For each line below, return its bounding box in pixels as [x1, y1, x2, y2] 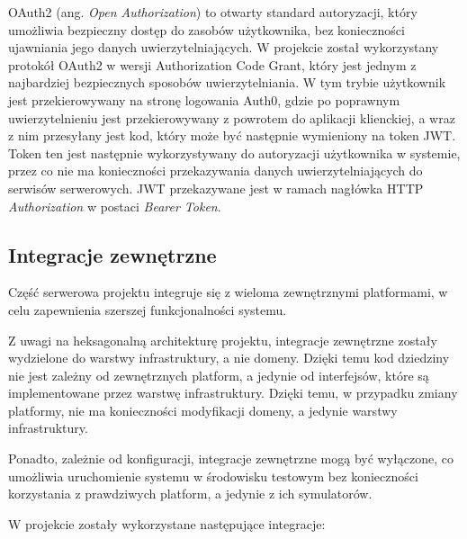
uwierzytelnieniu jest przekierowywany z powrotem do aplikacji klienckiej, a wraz [8, 108, 455, 127]
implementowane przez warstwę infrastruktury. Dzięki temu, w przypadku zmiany [8, 383, 458, 402]
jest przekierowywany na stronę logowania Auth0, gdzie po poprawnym [8, 90, 400, 109]
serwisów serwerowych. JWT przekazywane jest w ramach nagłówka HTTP [8, 178, 424, 197]
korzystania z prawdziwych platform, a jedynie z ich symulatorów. [8, 484, 373, 503]
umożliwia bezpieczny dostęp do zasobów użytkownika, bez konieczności [8, 20, 405, 39]
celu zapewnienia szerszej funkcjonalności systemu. [8, 300, 287, 319]
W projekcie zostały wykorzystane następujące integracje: [8, 514, 326, 533]
